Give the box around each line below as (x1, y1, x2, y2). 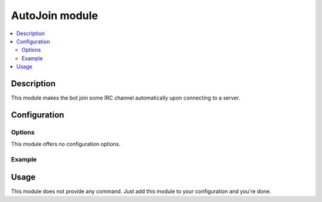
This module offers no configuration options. (11, 141, 121, 148)
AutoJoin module (11, 9, 98, 22)
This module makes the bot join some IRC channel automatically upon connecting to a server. (11, 94, 240, 101)
